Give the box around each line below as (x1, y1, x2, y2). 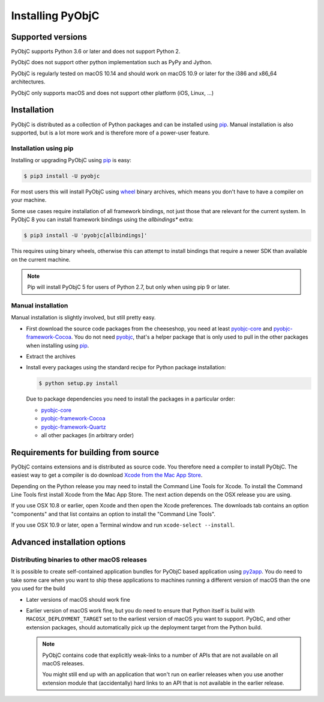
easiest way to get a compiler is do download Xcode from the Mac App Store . (11, 471, 203, 479)
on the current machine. (11, 256, 71, 263)
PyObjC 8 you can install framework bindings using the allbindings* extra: (11, 216, 194, 223)
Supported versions (11, 32, 87, 42)
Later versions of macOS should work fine (26, 596, 130, 603)
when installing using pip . (26, 342, 89, 349)
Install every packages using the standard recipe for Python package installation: (26, 364, 226, 371)
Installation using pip (11, 144, 74, 153)
